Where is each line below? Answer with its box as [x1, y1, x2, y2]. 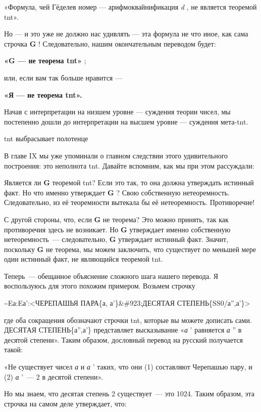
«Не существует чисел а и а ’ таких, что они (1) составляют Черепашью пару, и [4, 361, 252, 372]
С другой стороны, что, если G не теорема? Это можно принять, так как [4, 214, 229, 224]
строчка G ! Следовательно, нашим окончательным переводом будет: [4, 38, 216, 49]
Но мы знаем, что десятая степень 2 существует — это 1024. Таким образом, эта [4, 388, 255, 399]
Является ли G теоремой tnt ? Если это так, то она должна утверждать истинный [4, 177, 254, 188]
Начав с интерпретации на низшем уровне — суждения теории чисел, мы [4, 106, 231, 117]
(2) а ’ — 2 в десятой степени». [4, 371, 103, 382]
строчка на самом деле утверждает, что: [4, 398, 127, 408]
